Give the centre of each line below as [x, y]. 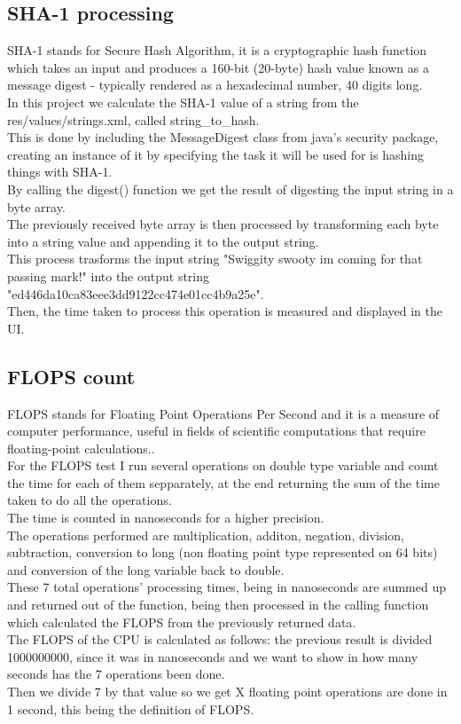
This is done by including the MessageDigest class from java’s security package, [223, 137]
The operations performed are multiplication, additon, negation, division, [206, 535]
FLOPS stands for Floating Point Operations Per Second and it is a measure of [223, 413]
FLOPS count [71, 376]
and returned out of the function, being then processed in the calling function [218, 605]
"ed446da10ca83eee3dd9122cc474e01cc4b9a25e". [136, 293]
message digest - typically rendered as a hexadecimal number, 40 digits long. [215, 85]
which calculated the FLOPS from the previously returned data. [182, 622]
